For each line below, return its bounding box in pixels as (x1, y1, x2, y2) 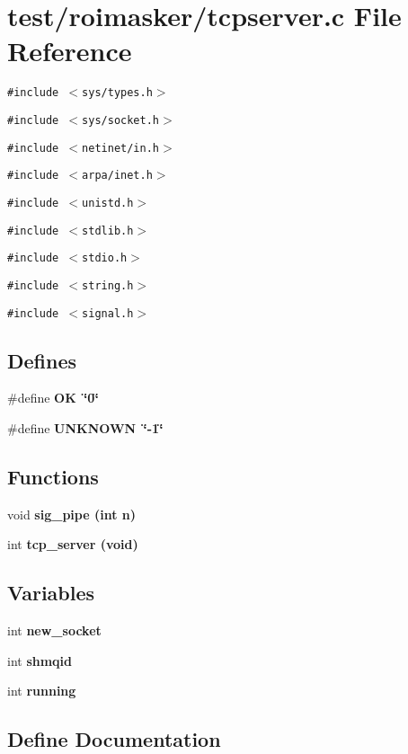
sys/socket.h (82, 113, 159, 127)
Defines (7, 346, 77, 374)
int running (7, 681, 76, 700)
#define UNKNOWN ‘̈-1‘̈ (7, 419, 164, 438)
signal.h (82, 306, 134, 320)
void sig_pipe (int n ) (7, 504, 137, 523)
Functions (7, 463, 99, 490)
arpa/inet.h (82, 169, 153, 182)
